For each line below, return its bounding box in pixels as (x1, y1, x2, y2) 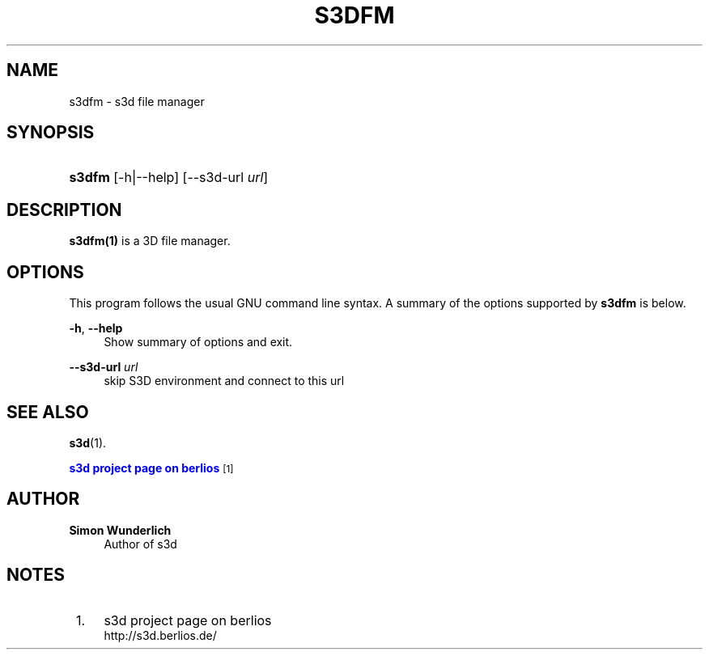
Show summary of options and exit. (104, 335, 293, 349)
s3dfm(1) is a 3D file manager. (69, 234, 231, 248)
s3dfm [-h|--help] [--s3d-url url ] (69, 169, 269, 186)
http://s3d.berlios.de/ (104, 628, 217, 642)
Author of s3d (104, 536, 177, 551)
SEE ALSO (6, 401, 89, 422)
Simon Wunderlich (69, 523, 172, 537)
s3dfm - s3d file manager (69, 94, 205, 108)
